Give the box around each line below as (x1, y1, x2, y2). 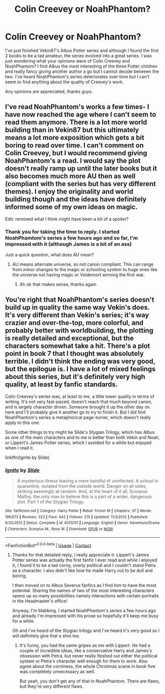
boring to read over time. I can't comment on (5, 141, 144, 150)
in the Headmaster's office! (12, 598, 68, 604)
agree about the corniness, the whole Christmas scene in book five (19, 663, 156, 669)
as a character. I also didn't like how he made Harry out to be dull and (12, 568, 153, 574)
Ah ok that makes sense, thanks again (19, 281, 97, 287)
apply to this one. (5, 419, 40, 425)
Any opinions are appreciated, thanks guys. (5, 88, 93, 94)
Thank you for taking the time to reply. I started (5, 228, 119, 235)
